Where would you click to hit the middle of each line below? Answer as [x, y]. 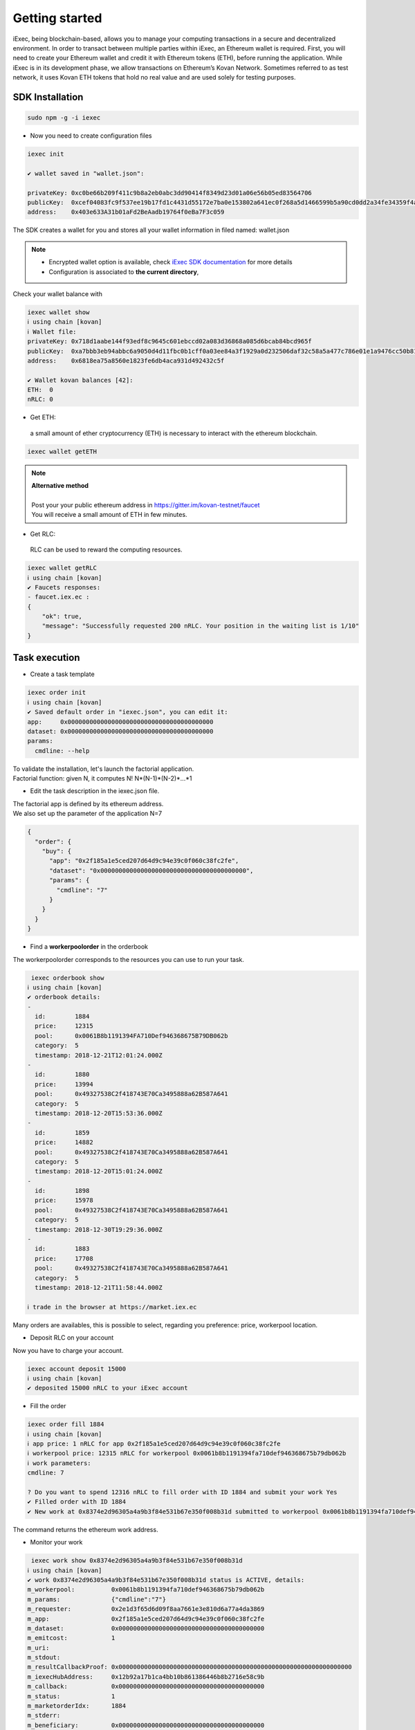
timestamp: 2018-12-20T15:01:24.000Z [99, 1172]
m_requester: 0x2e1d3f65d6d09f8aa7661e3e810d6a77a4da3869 [146, 1609]
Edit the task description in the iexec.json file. [95, 791]
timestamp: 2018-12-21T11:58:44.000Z [99, 1287]
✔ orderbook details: [64, 997]
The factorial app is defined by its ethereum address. [88, 803]
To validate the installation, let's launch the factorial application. [103, 769]
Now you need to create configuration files [91, 136]
